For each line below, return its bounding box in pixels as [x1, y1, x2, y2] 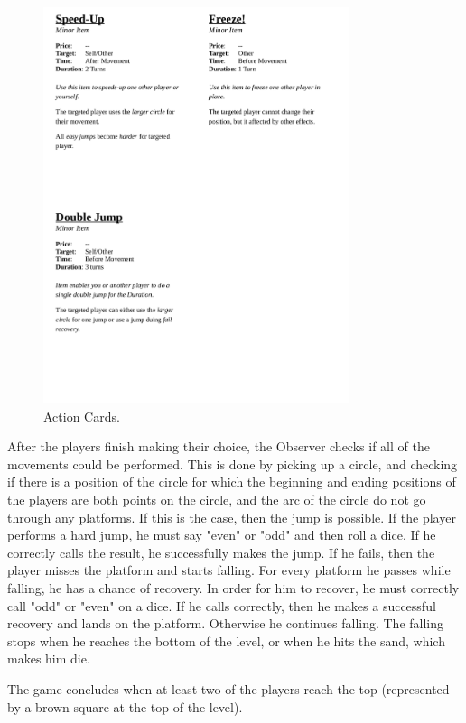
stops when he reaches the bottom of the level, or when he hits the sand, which [7, 631, 445, 650]
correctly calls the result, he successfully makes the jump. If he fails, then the [7, 542, 435, 561]
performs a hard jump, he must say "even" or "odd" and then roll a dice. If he [7, 525, 436, 544]
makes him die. [7, 649, 90, 668]
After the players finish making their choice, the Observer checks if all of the [7, 437, 430, 456]
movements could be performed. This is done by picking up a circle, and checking [7, 454, 458, 473]
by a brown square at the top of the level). [7, 697, 243, 716]
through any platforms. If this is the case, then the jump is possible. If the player [7, 507, 456, 526]
